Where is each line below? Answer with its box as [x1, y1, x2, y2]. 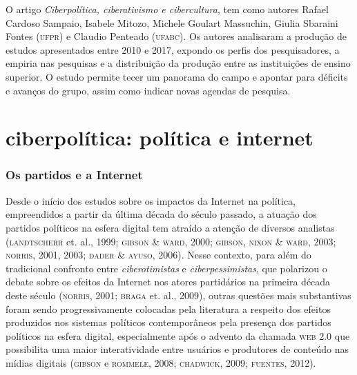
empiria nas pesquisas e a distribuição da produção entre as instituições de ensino [6, 56, 351, 70]
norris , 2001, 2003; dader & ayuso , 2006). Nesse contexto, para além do [6, 247, 311, 262]
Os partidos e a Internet [6, 166, 143, 183]
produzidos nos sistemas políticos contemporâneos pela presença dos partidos [6, 315, 331, 330]
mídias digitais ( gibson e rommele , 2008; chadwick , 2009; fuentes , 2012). [6, 355, 316, 369]
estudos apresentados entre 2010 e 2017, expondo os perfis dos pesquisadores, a [6, 42, 340, 57]
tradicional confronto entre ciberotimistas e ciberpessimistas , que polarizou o [6, 261, 327, 275]
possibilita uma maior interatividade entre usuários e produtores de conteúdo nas [6, 342, 349, 356]
